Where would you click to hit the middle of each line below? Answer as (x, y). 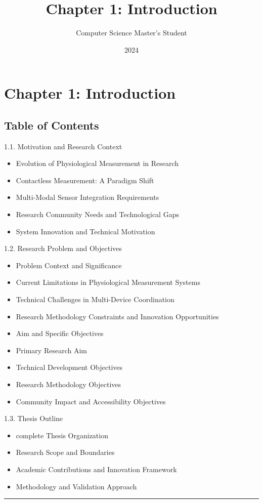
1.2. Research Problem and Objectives (63, 248)
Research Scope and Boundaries (65, 452)
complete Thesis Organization (62, 435)
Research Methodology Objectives (69, 384)
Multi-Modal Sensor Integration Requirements (87, 197)
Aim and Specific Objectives (60, 333)
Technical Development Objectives (69, 367)
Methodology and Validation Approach (76, 486)
